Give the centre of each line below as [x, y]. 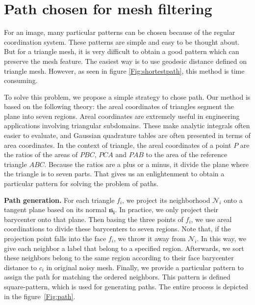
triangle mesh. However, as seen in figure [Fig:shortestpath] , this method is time [124, 70]
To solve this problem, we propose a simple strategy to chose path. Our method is [127, 97]
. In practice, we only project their [167, 209]
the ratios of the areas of [41, 154]
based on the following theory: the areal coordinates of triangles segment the [119, 106]
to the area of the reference [187, 154]
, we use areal [211, 219]
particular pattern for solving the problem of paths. [81, 183]
